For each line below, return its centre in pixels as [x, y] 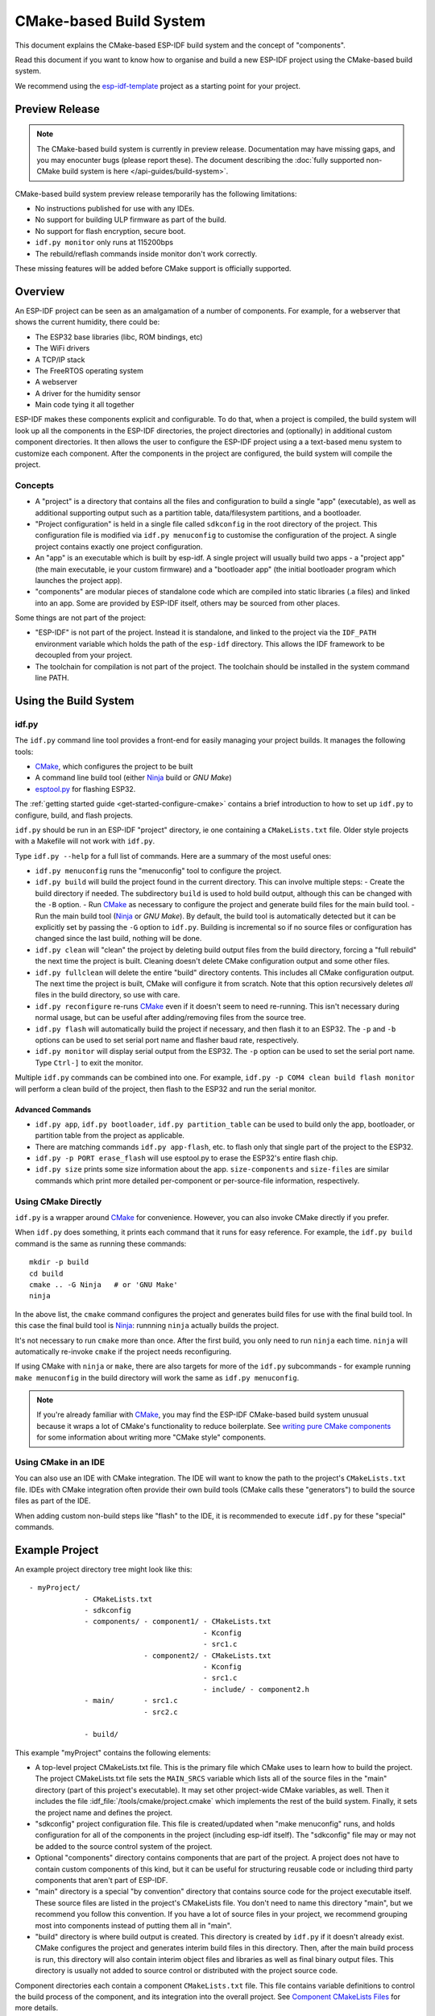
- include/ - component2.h [256, 1689]
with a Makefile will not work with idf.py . [85, 841]
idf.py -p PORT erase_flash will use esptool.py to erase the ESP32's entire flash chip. [186, 1158]
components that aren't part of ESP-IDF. [101, 1880]
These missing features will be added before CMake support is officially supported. [153, 269]
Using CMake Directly [58, 1202]
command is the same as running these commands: [101, 1243]
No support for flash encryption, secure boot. [110, 231]
